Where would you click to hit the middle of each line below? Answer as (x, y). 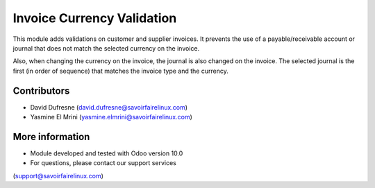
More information (51, 136)
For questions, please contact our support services (103, 163)
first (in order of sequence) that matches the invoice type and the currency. (120, 71)
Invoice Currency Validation (95, 18)
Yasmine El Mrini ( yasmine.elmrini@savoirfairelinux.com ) (111, 117)
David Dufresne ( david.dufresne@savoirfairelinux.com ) (109, 107)
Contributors (41, 91)
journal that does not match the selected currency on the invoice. (106, 48)
